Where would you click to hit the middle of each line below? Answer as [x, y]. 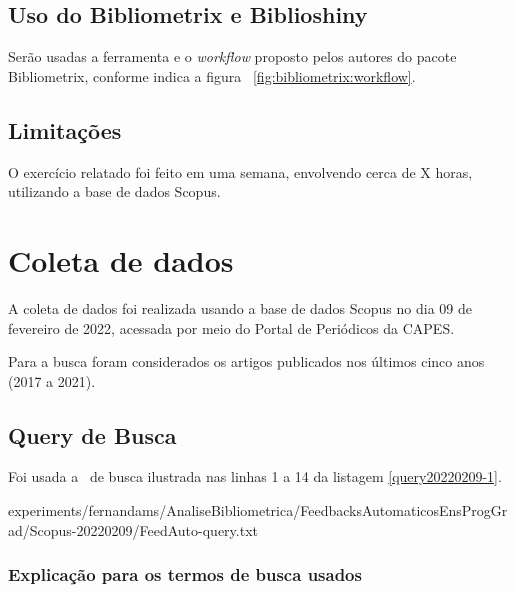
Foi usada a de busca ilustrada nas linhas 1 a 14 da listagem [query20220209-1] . [255, 476]
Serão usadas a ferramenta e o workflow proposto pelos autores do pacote [232, 56]
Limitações [65, 129]
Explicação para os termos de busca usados [185, 574]
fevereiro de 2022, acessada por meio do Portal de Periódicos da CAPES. [231, 327]
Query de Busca [92, 434]
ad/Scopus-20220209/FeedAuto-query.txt [133, 529]
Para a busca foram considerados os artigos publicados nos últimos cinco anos [246, 361]
